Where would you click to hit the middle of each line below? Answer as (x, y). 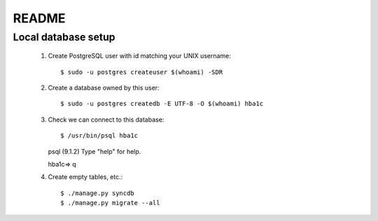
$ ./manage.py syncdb (97, 193)
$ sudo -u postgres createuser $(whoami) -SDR (142, 72)
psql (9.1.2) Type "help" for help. (94, 151)
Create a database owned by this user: (104, 87)
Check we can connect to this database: (106, 120)
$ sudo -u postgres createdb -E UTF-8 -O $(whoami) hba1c (162, 104)
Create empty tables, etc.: (85, 177)
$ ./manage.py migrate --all (110, 203)
